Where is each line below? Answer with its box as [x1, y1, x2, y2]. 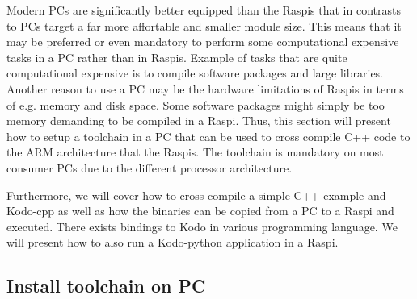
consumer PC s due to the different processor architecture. [6, 159, 293, 176]
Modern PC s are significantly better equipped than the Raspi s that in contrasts [6, 2, 401, 18]
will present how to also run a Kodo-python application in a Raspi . [6, 234, 339, 251]
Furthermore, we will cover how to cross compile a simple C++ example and [6, 186, 386, 203]
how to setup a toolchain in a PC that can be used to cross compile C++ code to [6, 127, 411, 144]
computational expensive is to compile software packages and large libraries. [6, 64, 384, 81]
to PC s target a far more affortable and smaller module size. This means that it [6, 17, 402, 34]
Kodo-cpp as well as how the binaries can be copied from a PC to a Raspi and [6, 202, 394, 219]
